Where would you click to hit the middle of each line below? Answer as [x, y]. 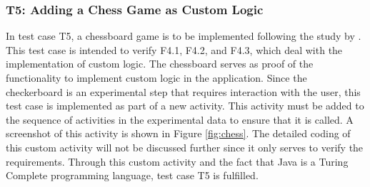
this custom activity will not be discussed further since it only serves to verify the [185, 147]
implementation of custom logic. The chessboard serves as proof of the [160, 64]
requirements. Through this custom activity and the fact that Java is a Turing [177, 161]
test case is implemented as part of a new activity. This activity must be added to [185, 106]
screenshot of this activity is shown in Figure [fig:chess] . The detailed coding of [178, 133]
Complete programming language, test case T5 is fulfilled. [132, 175]
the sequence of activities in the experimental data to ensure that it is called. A [180, 119]
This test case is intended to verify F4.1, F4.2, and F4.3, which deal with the [174, 49]
